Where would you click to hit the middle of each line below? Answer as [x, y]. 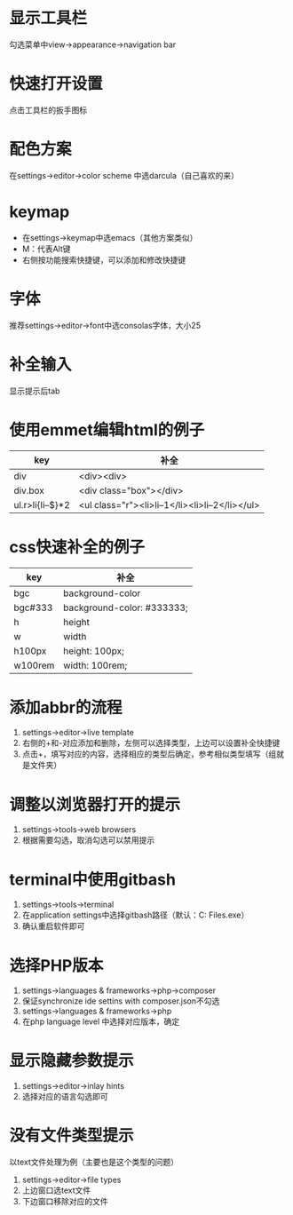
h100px [30, 651]
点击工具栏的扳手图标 [48, 110]
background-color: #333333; [126, 607]
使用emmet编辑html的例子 [107, 429]
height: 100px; [94, 651]
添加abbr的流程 [66, 707]
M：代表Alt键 [46, 249]
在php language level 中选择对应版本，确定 [101, 1021]
